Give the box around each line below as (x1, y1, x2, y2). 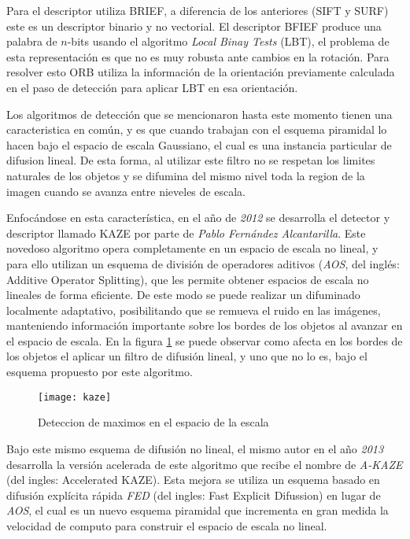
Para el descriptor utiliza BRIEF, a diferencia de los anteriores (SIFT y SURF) (6, 2, 389, 18)
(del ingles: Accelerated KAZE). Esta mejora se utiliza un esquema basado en (6, 471, 380, 488)
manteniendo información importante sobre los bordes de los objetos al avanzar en (6, 317, 403, 334)
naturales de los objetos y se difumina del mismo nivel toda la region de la (6, 167, 365, 183)
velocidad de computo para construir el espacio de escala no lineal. (6, 517, 327, 533)
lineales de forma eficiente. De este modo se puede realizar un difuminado (6, 286, 360, 303)
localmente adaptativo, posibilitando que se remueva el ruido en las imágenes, (6, 301, 381, 318)
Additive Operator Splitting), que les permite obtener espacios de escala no (6, 271, 369, 287)
